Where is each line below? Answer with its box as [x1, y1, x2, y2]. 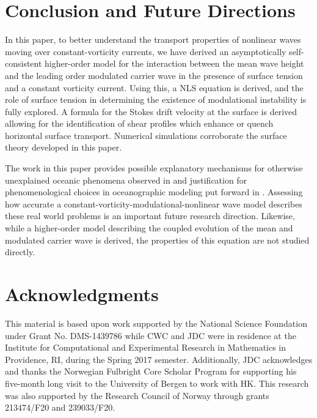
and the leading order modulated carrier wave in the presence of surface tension [5, 69, 303, 81]
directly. [5, 245, 35, 258]
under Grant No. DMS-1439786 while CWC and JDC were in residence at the [5, 329, 296, 341]
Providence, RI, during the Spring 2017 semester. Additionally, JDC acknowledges [5, 353, 313, 365]
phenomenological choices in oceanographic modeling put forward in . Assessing [5, 185, 303, 198]
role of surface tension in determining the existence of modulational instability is [5, 93, 307, 106]
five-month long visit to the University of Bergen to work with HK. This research [5, 376, 309, 389]
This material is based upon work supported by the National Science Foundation [5, 316, 307, 329]
